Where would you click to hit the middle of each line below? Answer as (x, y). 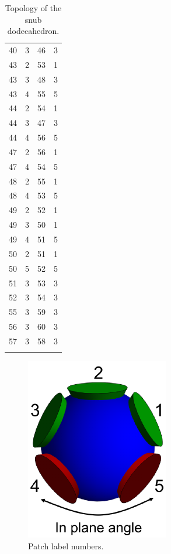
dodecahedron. (33, 31)
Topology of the (33, 8)
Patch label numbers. (66, 546)
